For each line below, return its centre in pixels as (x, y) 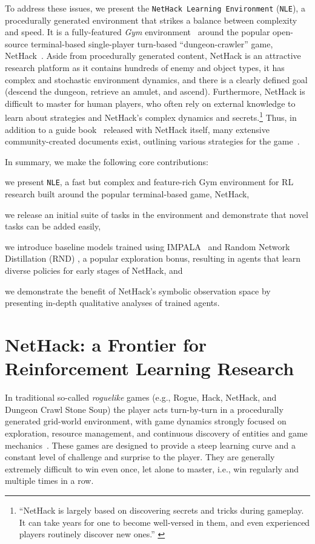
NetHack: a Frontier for (106, 345)
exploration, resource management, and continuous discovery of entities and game (156, 433)
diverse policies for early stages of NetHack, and (94, 270)
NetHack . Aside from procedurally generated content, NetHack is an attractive (153, 56)
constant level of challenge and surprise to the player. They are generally (140, 457)
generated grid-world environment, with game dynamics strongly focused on (146, 421)
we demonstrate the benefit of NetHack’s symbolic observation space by (138, 291)
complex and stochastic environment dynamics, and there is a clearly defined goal (156, 79)
